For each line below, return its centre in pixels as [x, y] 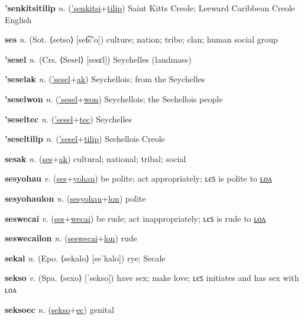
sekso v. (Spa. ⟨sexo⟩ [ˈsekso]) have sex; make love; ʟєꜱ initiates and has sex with [152, 278]
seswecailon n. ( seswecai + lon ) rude [71, 238]
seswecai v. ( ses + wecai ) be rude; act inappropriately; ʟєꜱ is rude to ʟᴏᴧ [135, 218]
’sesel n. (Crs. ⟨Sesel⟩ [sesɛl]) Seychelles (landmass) [98, 59]
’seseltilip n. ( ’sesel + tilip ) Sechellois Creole [85, 139]
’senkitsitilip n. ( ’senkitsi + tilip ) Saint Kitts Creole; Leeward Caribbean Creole [150, 8]
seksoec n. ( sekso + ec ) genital [59, 309]
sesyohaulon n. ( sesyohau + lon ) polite [75, 198]
